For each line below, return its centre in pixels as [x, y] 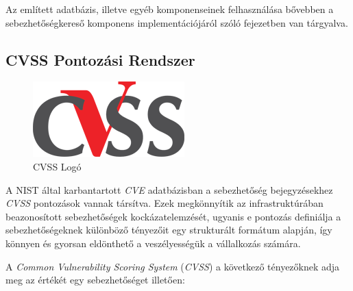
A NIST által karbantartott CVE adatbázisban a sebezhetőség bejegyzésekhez [169, 189]
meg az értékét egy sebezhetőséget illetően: [95, 280]
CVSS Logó [57, 166]
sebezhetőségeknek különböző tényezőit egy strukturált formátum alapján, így [169, 230]
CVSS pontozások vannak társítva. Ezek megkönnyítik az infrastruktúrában [165, 203]
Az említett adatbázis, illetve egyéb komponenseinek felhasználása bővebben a [170, 9]
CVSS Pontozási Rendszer [100, 59]
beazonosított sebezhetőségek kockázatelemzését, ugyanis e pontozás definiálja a [173, 216]
